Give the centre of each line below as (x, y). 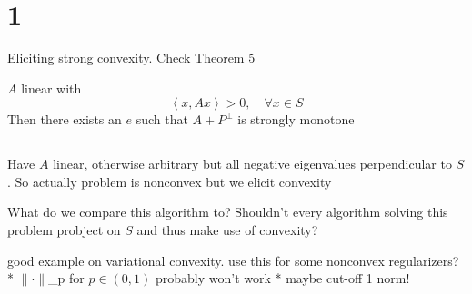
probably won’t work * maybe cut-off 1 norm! (282, 278)
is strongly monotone (296, 119)
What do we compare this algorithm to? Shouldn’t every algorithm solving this (228, 212)
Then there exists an (65, 119)
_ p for (66, 278)
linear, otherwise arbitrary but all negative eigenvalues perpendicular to (252, 164)
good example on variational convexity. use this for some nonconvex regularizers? (233, 260)
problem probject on (64, 230)
